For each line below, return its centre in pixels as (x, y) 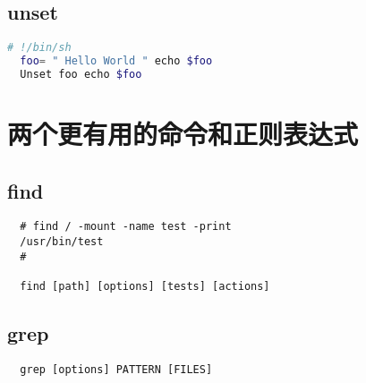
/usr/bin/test (62, 242)
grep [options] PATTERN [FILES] (116, 369)
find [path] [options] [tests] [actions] (145, 287)
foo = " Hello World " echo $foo (116, 61)
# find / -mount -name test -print (126, 227)
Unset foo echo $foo (81, 74)
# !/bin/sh (39, 48)
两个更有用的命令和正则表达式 (183, 134)
